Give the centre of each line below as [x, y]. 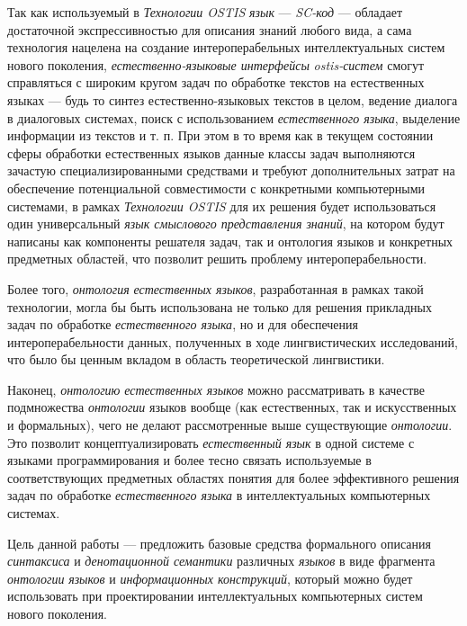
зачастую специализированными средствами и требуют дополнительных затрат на [231, 170]
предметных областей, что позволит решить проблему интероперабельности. [217, 259]
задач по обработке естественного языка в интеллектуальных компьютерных [219, 495]
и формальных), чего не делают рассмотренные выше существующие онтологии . [230, 425]
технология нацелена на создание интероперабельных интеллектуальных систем [226, 47]
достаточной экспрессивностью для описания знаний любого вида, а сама [210, 29]
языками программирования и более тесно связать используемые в [189, 460]
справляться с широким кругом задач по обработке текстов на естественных [216, 82]
